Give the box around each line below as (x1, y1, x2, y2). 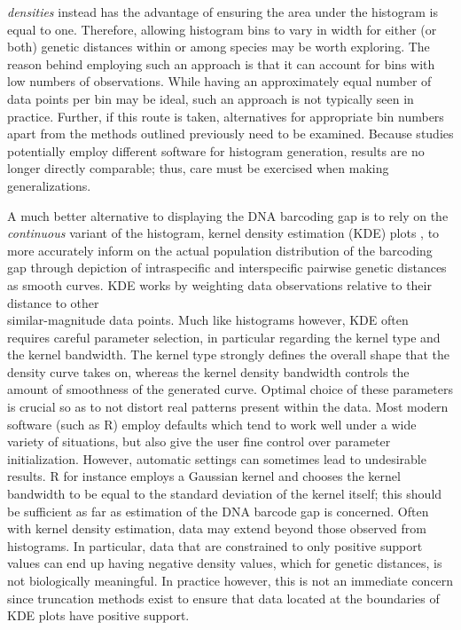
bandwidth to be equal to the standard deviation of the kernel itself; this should (7, 484, 442, 503)
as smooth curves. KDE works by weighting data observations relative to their (7, 275, 432, 294)
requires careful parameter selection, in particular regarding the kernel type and (7, 327, 441, 346)
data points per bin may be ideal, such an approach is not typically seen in (7, 89, 414, 107)
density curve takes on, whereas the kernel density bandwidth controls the (7, 362, 410, 381)
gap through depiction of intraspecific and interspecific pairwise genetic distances (7, 258, 447, 277)
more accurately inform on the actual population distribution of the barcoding (7, 240, 433, 259)
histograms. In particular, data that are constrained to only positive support (7, 536, 423, 555)
